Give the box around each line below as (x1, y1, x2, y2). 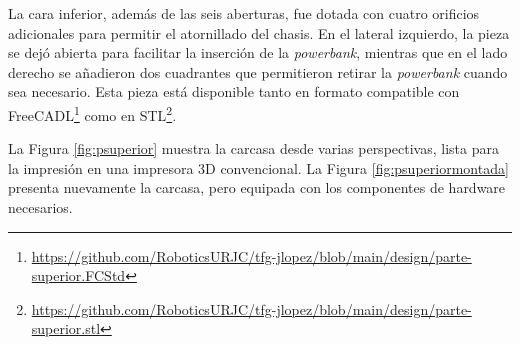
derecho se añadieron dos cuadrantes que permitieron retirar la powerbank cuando (8, 61, 508, 82)
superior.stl (31, 318, 101, 339)
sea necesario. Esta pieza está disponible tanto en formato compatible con (8, 81, 460, 102)
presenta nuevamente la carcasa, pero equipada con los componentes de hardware (8, 177, 506, 198)
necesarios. (8, 197, 73, 217)
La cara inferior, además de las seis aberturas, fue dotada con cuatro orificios (8, 3, 480, 23)
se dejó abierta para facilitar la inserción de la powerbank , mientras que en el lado (8, 42, 508, 63)
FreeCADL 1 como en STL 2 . (8, 101, 177, 125)
